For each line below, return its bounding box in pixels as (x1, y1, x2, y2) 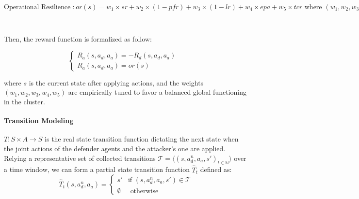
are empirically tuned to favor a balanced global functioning (68, 87, 246, 97)
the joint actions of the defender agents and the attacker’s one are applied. (4, 143, 226, 153)
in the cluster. (4, 96, 45, 106)
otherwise (130, 187, 159, 195)
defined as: (200, 164, 232, 174)
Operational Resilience (4, 4, 71, 11)
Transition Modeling (4, 115, 74, 126)
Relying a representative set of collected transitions (4, 153, 156, 163)
